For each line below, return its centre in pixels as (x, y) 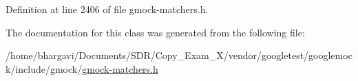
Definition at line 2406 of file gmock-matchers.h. (107, 9)
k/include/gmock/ (44, 68)
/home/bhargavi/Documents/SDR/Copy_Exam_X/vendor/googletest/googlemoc (179, 55)
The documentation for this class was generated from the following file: (155, 32)
